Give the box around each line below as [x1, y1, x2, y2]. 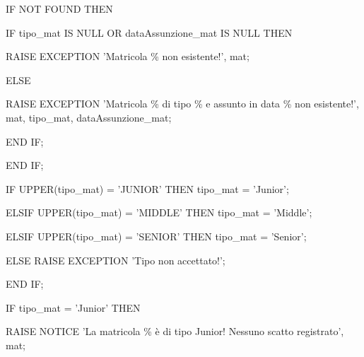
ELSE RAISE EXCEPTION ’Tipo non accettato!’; [6, 252, 225, 267]
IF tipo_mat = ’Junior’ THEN [6, 300, 141, 315]
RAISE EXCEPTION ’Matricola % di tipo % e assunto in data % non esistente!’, [6, 96, 359, 111]
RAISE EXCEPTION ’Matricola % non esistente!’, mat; [6, 49, 249, 64]
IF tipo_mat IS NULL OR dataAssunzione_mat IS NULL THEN [6, 25, 293, 40]
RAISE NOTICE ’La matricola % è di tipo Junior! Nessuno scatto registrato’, [6, 324, 344, 339]
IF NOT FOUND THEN [6, 1, 113, 16]
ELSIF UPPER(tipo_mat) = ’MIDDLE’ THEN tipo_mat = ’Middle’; [6, 205, 312, 220]
